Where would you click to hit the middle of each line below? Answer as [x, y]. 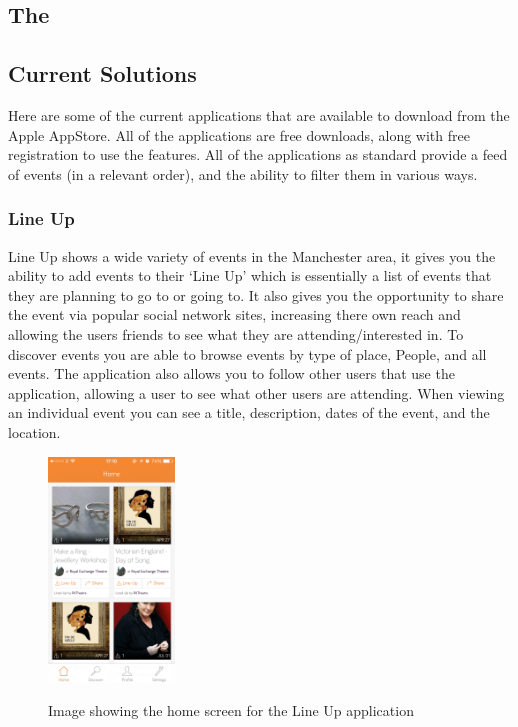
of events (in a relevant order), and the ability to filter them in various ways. [243, 173]
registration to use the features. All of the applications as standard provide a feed [258, 154]
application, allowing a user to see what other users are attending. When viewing [256, 392]
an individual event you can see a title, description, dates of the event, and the [249, 412]
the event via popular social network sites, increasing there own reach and [234, 314]
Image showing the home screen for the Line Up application [231, 710]
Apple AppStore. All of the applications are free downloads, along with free [239, 134]
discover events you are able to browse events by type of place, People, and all [247, 353]
